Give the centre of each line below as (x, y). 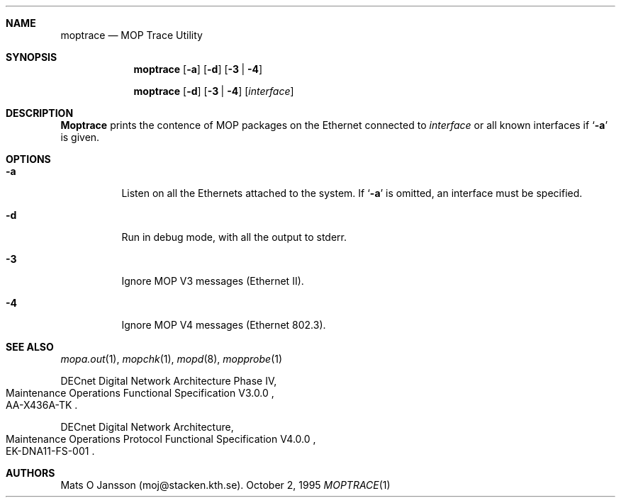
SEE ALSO (30, 347)
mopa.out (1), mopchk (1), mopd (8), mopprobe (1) (172, 359)
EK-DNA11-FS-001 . (50, 451)
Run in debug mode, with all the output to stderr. (234, 237)
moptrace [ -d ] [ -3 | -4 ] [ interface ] (214, 91)
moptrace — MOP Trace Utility (132, 35)
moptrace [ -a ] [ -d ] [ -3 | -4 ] (198, 69)
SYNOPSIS (32, 57)
